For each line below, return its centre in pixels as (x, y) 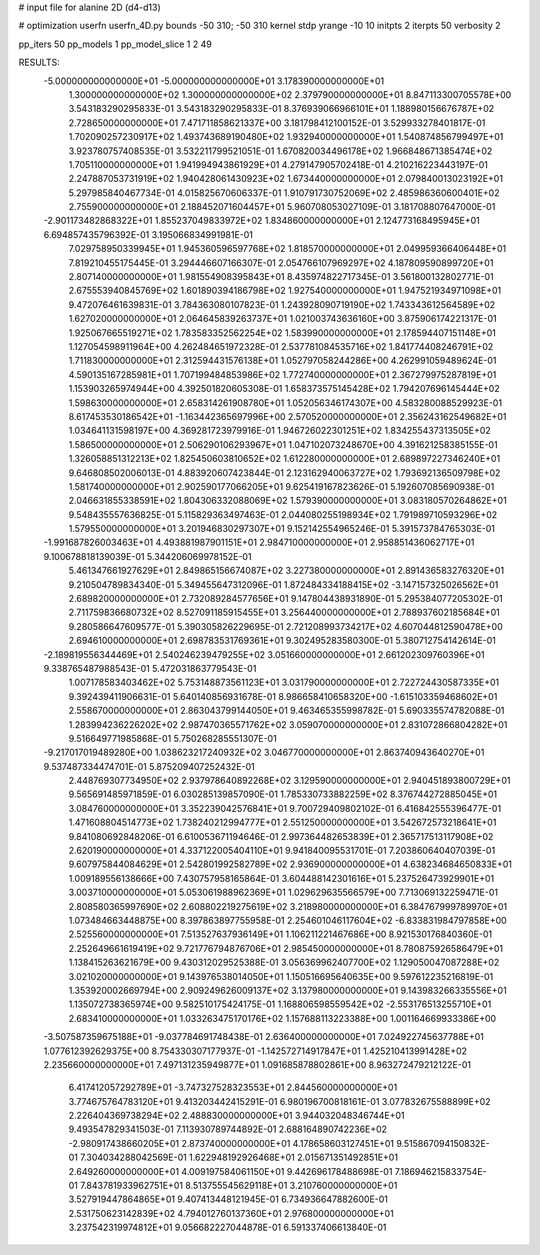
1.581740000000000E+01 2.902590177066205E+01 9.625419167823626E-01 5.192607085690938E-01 (281, 486)
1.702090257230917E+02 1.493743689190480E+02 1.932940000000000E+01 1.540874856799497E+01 (286, 137)
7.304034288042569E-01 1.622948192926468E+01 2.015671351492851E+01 (239, 1157)
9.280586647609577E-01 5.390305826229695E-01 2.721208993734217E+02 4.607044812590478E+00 (286, 626)
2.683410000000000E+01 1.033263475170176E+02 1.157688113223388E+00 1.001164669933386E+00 (282, 1018)
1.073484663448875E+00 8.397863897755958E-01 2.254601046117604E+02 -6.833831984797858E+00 (287, 920)
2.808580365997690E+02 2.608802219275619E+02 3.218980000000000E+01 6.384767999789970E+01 (288, 906)
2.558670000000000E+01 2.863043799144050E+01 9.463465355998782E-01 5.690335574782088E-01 (286, 711)
